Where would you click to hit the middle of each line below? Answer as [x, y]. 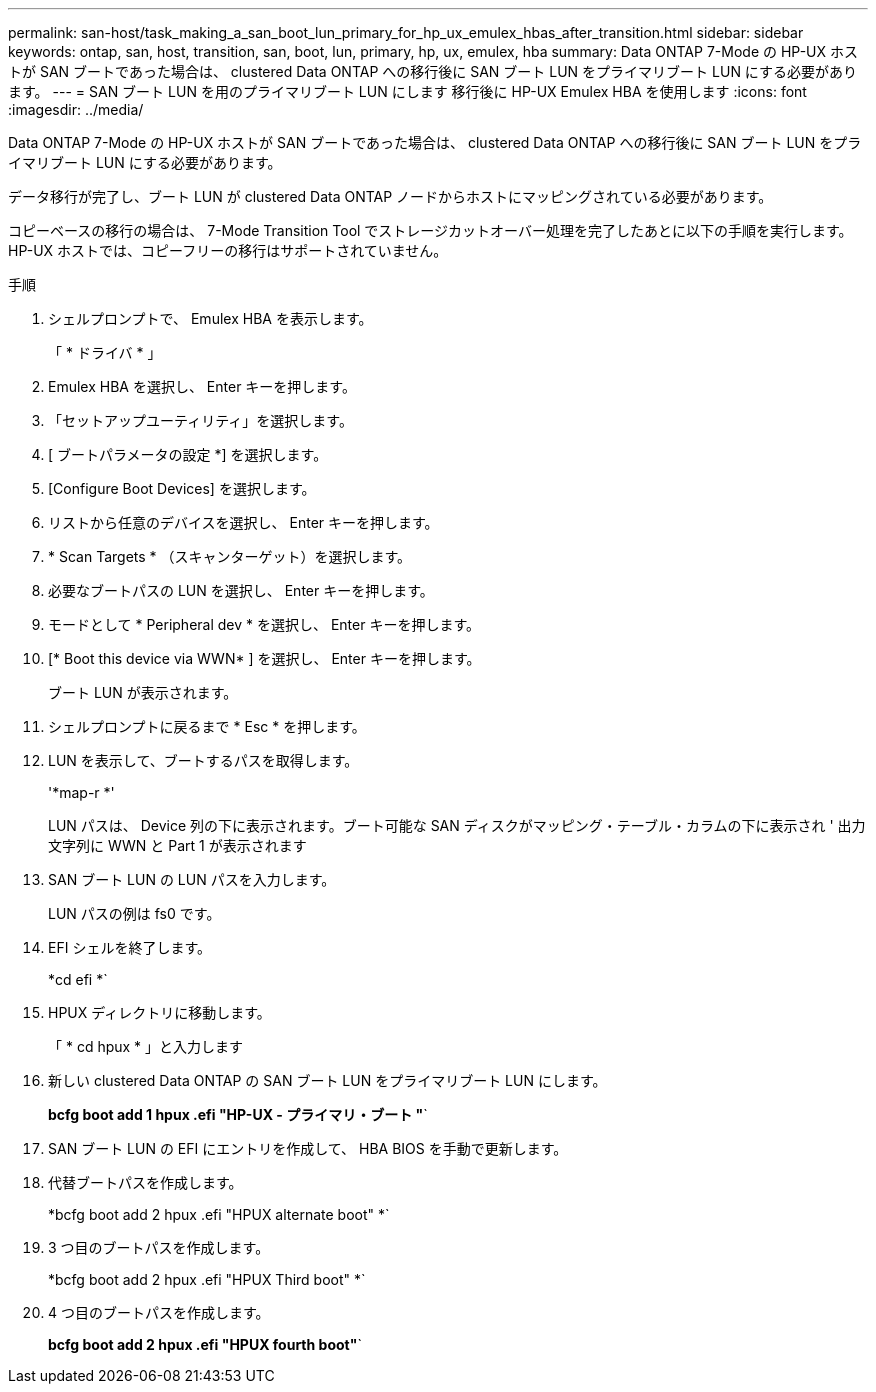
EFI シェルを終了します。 [129, 947]
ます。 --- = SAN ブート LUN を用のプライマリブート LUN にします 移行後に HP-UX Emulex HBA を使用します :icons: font [407, 91]
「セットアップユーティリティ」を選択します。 [200, 420]
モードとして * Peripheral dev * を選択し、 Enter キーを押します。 [264, 624]
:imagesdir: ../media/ [76, 109]
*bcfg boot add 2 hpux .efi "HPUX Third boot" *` [207, 1279]
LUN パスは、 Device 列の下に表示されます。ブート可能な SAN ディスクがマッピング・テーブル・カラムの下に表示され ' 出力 [457, 825]
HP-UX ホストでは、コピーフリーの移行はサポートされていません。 [228, 250]
